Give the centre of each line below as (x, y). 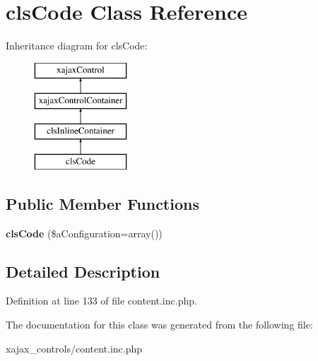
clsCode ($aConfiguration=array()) (84, 233)
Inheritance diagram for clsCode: (77, 46)
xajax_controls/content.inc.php (74, 348)
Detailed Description (83, 271)
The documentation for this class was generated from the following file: (159, 325)
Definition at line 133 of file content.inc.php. (101, 301)
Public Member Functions (102, 203)
